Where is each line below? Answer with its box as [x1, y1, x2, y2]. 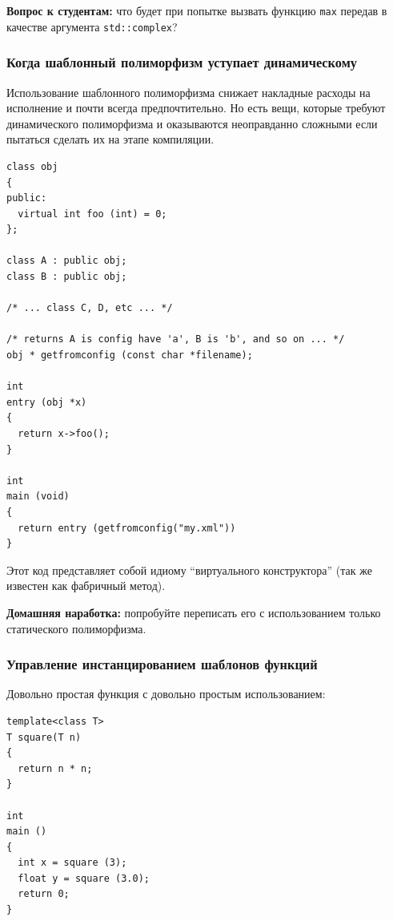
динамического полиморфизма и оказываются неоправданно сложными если [6, 115, 378, 131]
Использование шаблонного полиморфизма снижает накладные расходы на [6, 83, 371, 100]
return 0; [18, 888, 70, 900]
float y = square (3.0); [18, 872, 150, 884]
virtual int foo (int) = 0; [18, 208, 167, 220]
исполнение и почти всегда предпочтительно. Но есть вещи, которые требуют [6, 99, 386, 116]
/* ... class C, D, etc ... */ [6, 302, 173, 314]
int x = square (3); [18, 857, 127, 869]
